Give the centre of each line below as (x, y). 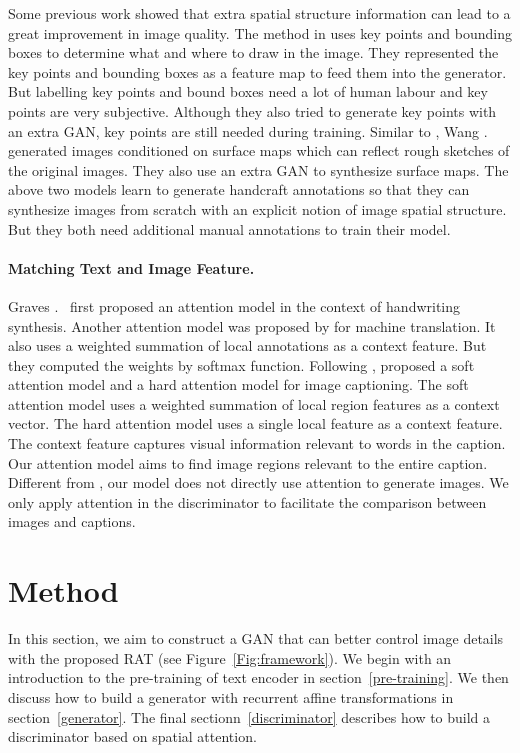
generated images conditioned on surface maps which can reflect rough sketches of (259, 150)
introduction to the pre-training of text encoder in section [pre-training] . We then (258, 677)
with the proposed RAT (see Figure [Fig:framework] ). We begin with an (230, 657)
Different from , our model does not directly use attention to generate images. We (258, 482)
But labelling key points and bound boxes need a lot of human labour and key (248, 91)
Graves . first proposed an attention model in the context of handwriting (234, 305)
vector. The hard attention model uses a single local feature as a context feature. (255, 423)
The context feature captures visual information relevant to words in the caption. (257, 443)
